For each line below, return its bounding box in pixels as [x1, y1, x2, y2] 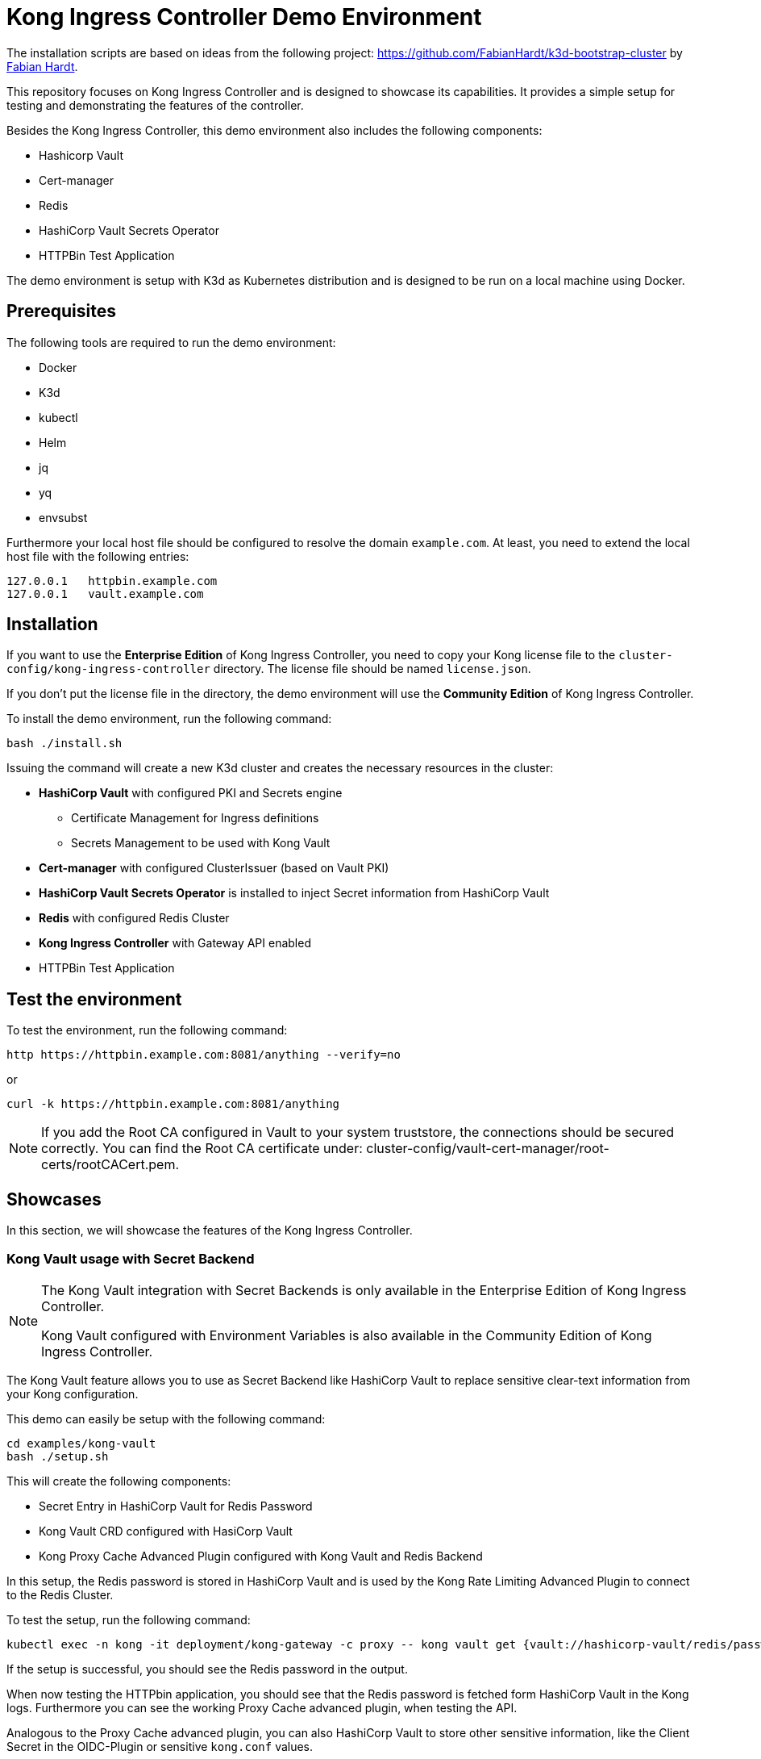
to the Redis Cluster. [6, 1587, 114, 1602]
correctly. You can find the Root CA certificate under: [41, 1140, 363, 1157]
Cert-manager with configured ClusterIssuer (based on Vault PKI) [39, 861, 389, 875]
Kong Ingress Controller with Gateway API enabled [39, 936, 311, 951]
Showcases [6, 1189, 102, 1210]
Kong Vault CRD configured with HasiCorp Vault [39, 1523, 293, 1538]
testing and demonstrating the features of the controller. [6, 98, 304, 112]
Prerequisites [6, 301, 116, 322]
